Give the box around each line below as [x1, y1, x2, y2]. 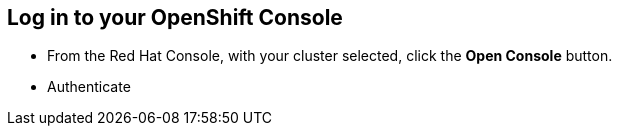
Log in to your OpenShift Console [7, 5, 343, 30]
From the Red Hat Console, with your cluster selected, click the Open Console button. [47, 47, 613, 65]
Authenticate [47, 78, 131, 96]
